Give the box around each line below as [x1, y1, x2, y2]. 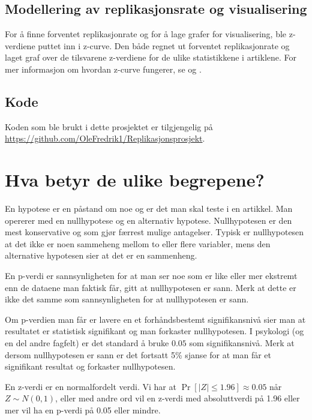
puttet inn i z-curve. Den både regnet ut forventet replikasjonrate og [38, 39, 290, 52]
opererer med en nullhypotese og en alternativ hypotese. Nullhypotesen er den [5, 214, 292, 226]
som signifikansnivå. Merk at [189, 337, 295, 349]
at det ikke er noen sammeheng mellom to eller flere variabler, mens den [5, 237, 271, 250]
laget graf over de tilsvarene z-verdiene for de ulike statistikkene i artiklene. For [5, 51, 297, 64]
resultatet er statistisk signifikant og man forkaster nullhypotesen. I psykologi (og [5, 325, 304, 337]
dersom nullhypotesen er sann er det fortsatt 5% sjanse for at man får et [5, 348, 272, 361]
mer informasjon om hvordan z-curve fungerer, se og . [5, 62, 202, 75]
